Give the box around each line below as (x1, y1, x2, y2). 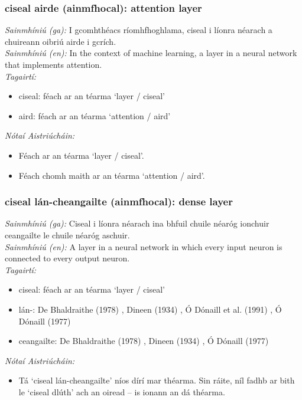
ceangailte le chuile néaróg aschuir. (5, 228, 130, 241)
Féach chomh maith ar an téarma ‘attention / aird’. (18, 169, 205, 181)
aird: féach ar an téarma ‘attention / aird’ (18, 109, 171, 122)
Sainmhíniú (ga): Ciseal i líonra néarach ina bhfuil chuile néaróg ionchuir (5, 217, 269, 229)
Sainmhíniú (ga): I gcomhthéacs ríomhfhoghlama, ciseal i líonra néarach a (5, 24, 272, 36)
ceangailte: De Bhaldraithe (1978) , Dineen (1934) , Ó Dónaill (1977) (18, 335, 269, 347)
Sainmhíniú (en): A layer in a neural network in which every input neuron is (5, 240, 282, 253)
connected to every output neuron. (5, 252, 130, 264)
